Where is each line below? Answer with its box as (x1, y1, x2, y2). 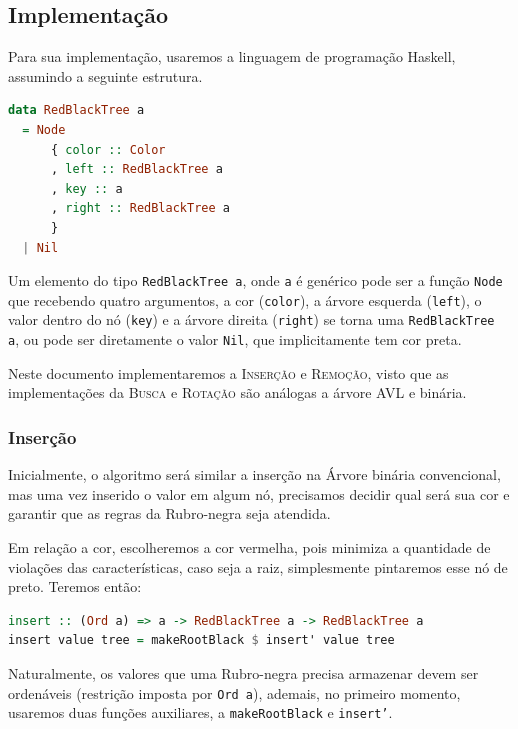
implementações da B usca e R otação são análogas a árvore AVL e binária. (8, 382, 467, 403)
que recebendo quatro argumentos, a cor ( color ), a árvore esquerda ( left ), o (8, 289, 482, 310)
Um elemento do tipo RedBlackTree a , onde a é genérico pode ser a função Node (8, 270, 503, 291)
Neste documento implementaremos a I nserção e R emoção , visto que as (8, 362, 449, 383)
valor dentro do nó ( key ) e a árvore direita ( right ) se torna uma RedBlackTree (8, 309, 495, 330)
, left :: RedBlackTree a (50, 162, 223, 177)
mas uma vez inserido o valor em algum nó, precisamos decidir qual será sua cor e (8, 483, 510, 504)
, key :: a (50, 181, 123, 196)
